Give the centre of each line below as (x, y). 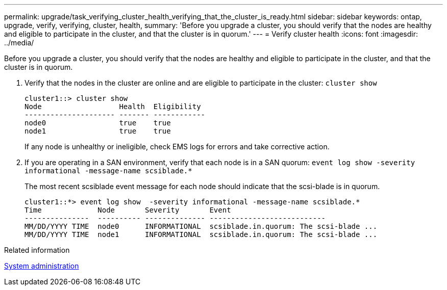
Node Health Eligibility (113, 107)
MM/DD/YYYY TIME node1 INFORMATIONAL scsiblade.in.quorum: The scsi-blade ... (201, 234)
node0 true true (98, 123)
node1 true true (98, 131)
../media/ (19, 43)
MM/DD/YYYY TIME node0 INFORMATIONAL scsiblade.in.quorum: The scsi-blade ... (201, 226)
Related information (37, 250)
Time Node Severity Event (128, 210)
